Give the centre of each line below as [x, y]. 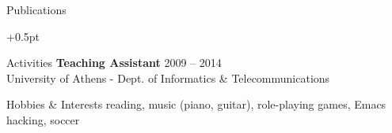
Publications [36, 9]
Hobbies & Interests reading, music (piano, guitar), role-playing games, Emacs [196, 104]
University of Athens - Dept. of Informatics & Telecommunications [168, 78]
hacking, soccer [43, 119]
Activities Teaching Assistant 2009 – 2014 [114, 63]
